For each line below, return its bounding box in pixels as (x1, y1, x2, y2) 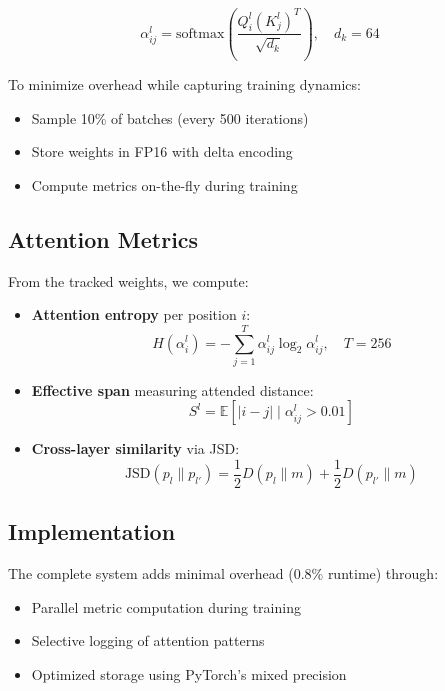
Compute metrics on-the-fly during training (31, 174, 298, 195)
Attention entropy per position (31, 304, 237, 325)
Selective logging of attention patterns (31, 630, 265, 651)
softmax (176, 26, 225, 41)
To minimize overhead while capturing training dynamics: (8, 73, 361, 94)
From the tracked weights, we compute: (8, 270, 249, 291)
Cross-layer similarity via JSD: (31, 438, 240, 459)
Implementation (8, 516, 176, 547)
